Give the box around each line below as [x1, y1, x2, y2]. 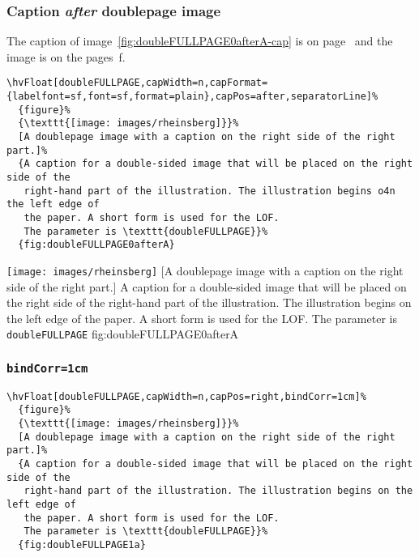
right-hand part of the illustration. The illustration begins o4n [24, 185, 395, 197]
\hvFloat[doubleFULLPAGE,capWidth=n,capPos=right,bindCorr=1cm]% [6, 390, 366, 402]
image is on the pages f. [6, 48, 126, 65]
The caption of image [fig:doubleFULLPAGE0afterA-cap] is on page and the [6, 32, 393, 49]
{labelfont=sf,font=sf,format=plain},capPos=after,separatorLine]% [6, 91, 378, 103]
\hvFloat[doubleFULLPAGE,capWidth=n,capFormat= [6, 77, 268, 89]
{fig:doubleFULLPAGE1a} [18, 539, 146, 551]
